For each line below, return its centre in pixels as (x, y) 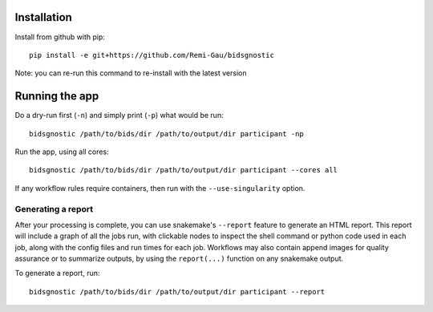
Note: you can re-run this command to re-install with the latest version (131, 73)
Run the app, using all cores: (62, 152)
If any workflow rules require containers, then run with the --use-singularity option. (160, 188)
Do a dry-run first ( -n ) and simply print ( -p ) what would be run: (119, 115)
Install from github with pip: (60, 37)
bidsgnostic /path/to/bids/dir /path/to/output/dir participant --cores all (184, 170)
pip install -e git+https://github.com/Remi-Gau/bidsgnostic (152, 55)
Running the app (57, 96)
